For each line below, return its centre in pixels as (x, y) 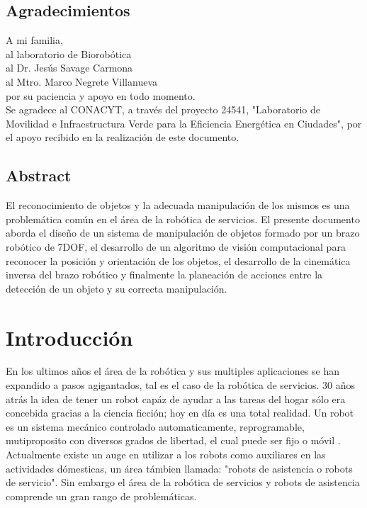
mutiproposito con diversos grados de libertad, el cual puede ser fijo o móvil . (173, 440)
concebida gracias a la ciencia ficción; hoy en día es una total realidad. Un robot (180, 413)
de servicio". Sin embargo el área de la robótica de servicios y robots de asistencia (183, 482)
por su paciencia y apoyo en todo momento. (101, 95)
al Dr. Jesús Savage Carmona (69, 68)
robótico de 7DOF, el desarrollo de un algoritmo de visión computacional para (176, 246)
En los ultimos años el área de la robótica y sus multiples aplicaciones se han (173, 371)
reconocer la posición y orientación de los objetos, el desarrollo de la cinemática (178, 260)
